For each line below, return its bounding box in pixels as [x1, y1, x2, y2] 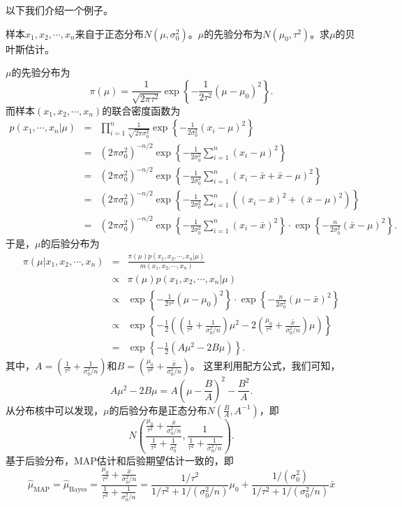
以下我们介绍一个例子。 [6, 3, 113, 17]
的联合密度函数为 [102, 103, 181, 117]
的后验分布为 [40, 235, 100, 250]
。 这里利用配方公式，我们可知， [190, 358, 341, 373]
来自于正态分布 [75, 26, 144, 41]
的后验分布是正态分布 [109, 402, 207, 417]
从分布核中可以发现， [6, 402, 103, 417]
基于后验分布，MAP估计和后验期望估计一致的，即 [6, 453, 234, 467]
